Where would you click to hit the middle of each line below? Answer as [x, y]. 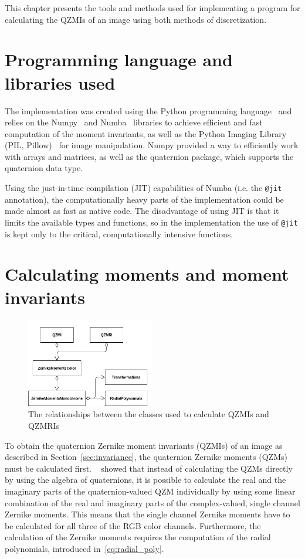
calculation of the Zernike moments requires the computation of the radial [138, 537]
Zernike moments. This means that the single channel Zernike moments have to [148, 514]
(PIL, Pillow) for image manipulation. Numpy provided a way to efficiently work [152, 145]
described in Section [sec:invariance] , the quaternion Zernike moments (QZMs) [146, 457]
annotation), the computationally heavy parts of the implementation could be [144, 199]
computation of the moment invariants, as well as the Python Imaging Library [146, 133]
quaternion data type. [44, 168]
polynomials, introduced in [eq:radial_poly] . [84, 548]
